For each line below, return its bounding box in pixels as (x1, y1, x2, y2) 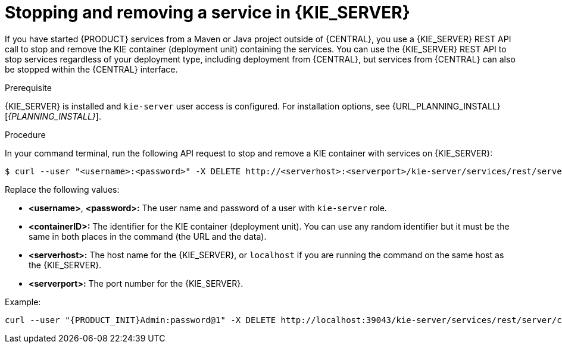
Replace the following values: (5, 184, 120, 195)
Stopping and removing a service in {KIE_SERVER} (5, 2, 410, 23)
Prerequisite (5, 82, 52, 93)
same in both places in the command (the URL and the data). (29, 231, 267, 242)
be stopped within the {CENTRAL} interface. (5, 64, 178, 74)
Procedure (5, 129, 46, 140)
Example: (5, 296, 41, 307)
